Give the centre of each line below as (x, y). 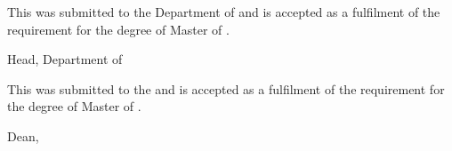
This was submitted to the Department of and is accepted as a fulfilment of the (224, 12)
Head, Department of (65, 59)
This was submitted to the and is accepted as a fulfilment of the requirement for (226, 88)
